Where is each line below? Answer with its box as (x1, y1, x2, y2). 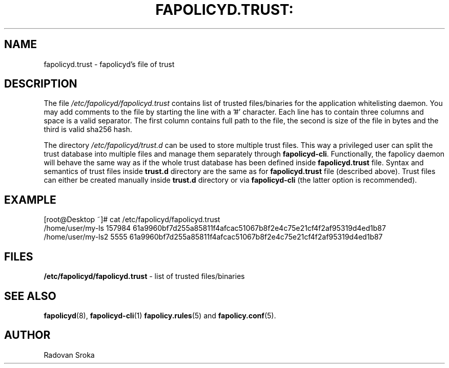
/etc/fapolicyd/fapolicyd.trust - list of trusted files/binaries (44, 272, 245, 281)
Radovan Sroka (44, 350, 95, 359)
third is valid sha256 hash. (44, 125, 132, 134)
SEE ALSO (4, 289, 56, 302)
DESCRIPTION (4, 77, 77, 91)
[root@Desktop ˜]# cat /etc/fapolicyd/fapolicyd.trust (44, 215, 220, 224)
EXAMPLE (4, 193, 56, 206)
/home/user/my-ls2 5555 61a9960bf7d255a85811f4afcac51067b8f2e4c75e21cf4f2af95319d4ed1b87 (44, 232, 383, 242)
